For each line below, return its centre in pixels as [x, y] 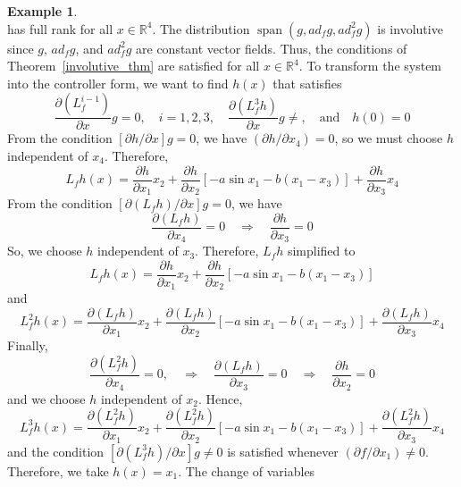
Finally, [28, 345]
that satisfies [307, 83]
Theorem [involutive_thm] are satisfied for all [134, 66]
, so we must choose [389, 138]
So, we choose [45, 251]
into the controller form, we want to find [118, 83]
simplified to [321, 251]
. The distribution [201, 28]
